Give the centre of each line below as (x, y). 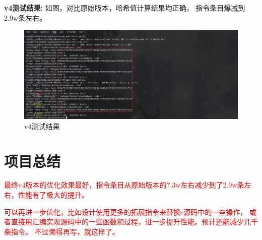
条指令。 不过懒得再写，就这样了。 (62, 231)
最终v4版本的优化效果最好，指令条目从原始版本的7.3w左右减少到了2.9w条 (124, 185)
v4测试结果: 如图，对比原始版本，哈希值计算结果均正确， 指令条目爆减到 (125, 8)
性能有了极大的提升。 (53, 195)
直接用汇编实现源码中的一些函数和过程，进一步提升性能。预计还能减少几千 (134, 222)
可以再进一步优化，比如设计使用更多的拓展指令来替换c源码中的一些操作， (126, 212)
